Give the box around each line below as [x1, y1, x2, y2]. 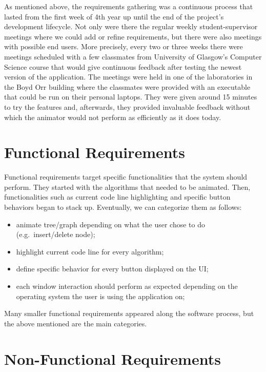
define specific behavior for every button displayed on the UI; [16, 263, 209, 274]
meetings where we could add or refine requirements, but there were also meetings [4, 31, 262, 42]
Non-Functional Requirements [4, 348, 221, 369]
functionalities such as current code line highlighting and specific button [4, 191, 231, 202]
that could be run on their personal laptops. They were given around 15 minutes [4, 91, 257, 102]
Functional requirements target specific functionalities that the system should [4, 171, 248, 182]
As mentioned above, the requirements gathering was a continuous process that [4, 1, 253, 11]
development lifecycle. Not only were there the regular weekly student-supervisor [4, 21, 258, 32]
